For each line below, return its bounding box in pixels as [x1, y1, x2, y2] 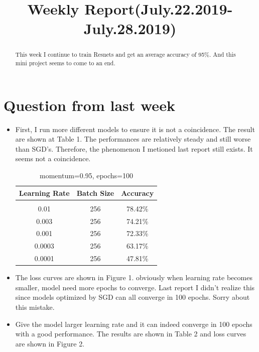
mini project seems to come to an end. [15, 59, 115, 67]
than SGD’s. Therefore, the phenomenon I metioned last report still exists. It [15, 143, 253, 154]
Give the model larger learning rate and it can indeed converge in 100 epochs [15, 318, 252, 329]
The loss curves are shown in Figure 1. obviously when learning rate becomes [15, 272, 252, 283]
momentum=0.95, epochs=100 [40, 170, 133, 180]
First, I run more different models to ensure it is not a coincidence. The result [15, 124, 255, 134]
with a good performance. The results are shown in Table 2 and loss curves [15, 328, 246, 339]
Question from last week [4, 94, 175, 115]
